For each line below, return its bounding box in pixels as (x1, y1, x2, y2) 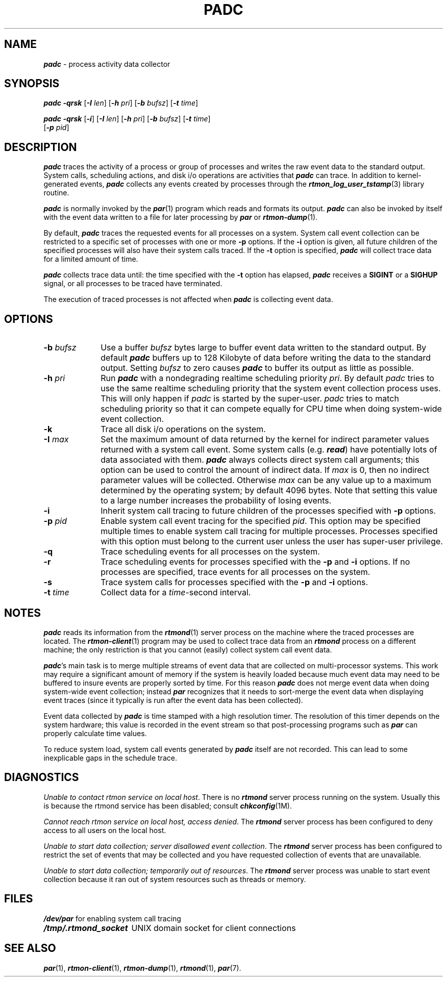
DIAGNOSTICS (4, 771, 79, 784)
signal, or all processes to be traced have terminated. (43, 279, 222, 288)
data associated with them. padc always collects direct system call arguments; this (101, 455, 419, 465)
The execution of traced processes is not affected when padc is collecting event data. (43, 295, 333, 304)
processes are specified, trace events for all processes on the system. (101, 567, 370, 577)
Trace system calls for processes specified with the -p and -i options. (101, 577, 368, 588)
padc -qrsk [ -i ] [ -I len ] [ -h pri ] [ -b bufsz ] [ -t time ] (43, 114, 211, 123)
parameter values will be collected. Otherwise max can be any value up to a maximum (101, 475, 431, 486)
